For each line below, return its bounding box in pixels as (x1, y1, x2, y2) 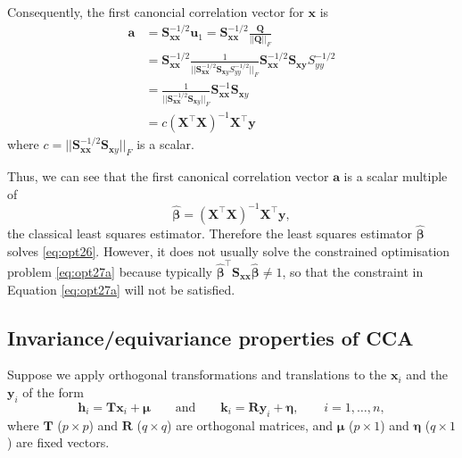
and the (406, 365, 448, 384)
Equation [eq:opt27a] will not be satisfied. (7, 279, 235, 298)
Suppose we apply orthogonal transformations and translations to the (7, 365, 387, 384)
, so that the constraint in (282, 262, 424, 280)
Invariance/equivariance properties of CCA (7, 323, 414, 351)
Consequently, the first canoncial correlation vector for (7, 3, 304, 21)
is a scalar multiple (343, 167, 448, 186)
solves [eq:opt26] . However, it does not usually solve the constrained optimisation (7, 241, 450, 260)
